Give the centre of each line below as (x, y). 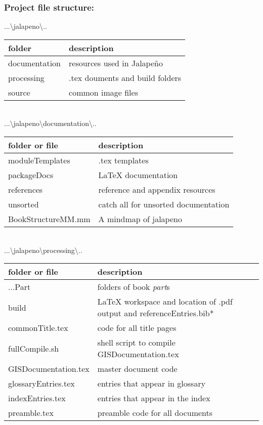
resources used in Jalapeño (116, 63)
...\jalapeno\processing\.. (43, 250)
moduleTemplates (39, 160)
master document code (137, 369)
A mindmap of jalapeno (140, 219)
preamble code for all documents (155, 413)
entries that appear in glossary (151, 384)
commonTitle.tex (38, 328)
